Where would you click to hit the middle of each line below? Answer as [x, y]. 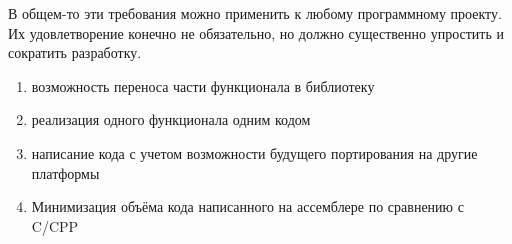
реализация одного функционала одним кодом [171, 119]
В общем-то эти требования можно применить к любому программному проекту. [255, 13]
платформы [65, 172]
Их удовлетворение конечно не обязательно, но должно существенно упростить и [256, 32]
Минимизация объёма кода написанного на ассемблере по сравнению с [247, 206]
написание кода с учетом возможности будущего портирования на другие [254, 152]
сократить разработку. [75, 52]
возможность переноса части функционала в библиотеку [203, 85]
